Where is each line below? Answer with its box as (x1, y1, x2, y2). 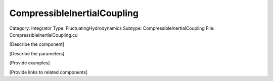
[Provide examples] (9, 60, 50, 66)
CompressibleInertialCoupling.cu (9, 32, 78, 38)
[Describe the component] (9, 41, 65, 47)
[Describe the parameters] (9, 50, 65, 56)
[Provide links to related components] (9, 69, 88, 75)
